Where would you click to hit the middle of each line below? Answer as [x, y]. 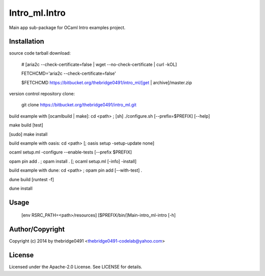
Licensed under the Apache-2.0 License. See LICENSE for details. [76, 267]
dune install [21, 188]
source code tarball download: [40, 53]
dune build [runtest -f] [31, 179]
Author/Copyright [37, 230]
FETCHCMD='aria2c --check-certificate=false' [69, 73]
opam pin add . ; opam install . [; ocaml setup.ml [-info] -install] [73, 161]
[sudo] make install [28, 134]
